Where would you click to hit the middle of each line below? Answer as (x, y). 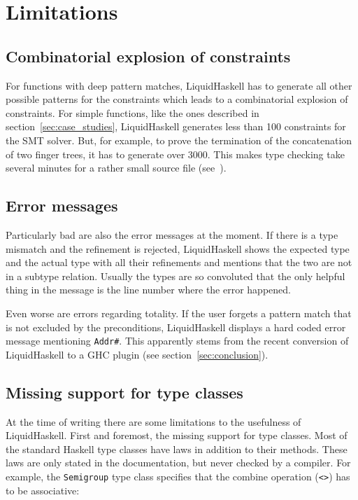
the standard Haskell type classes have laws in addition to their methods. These (177, 449)
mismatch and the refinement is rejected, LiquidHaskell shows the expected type (178, 248)
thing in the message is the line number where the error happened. (148, 290)
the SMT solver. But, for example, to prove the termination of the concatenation (179, 140)
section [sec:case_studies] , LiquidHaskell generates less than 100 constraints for (176, 126)
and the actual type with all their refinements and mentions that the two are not (179, 262)
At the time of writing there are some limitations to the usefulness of (153, 421)
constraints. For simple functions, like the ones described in (133, 112)
